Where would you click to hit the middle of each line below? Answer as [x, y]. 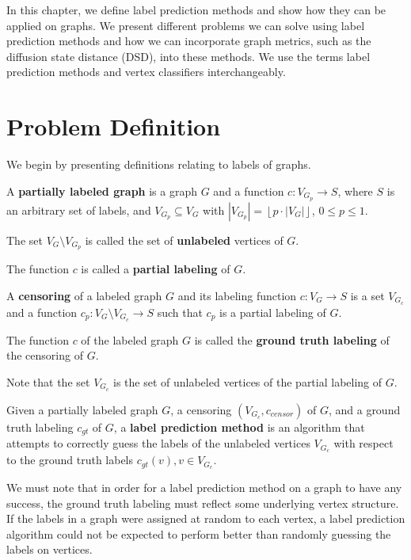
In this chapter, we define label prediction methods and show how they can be [196, 10]
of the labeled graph [130, 339]
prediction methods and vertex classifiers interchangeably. [146, 72]
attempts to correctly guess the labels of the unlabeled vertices [158, 443]
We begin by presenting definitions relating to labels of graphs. [159, 164]
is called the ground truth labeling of [292, 339]
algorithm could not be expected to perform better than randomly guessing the [199, 533]
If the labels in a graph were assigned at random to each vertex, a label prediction [206, 518]
